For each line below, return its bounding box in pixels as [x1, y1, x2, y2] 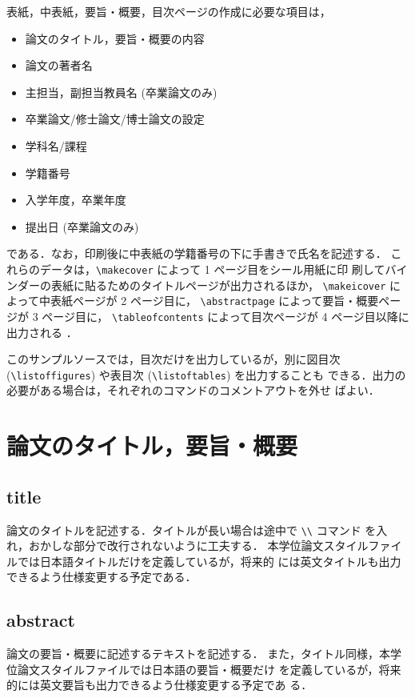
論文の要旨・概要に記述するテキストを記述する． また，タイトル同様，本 [6, 645, 390, 662]
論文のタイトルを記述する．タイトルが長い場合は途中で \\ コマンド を [6, 521, 377, 538]
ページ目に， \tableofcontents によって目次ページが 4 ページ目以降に [42, 307, 409, 324]
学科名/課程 [25, 137, 87, 154]
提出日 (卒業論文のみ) [25, 218, 139, 235]
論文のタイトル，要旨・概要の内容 [25, 30, 205, 46]
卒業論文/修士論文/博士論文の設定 [25, 110, 205, 127]
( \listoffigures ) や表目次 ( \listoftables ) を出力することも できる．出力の [6, 366, 406, 383]
